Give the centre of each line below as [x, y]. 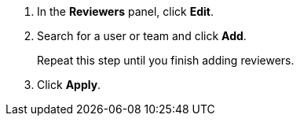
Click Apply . [69, 85]
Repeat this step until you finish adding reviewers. [166, 60]
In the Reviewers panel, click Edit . [125, 11]
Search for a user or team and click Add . [142, 36]
